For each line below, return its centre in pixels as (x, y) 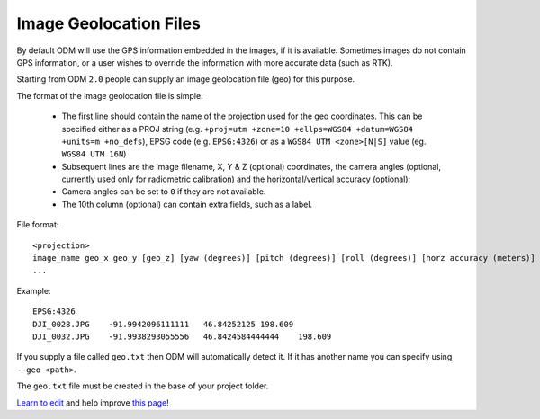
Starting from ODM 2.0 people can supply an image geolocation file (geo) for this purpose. (186, 79)
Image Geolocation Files (109, 23)
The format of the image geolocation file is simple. (110, 95)
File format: (38, 225)
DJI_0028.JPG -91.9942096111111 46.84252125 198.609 (163, 324)
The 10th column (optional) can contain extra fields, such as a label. (187, 204)
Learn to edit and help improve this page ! (93, 402)
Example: (34, 290)
